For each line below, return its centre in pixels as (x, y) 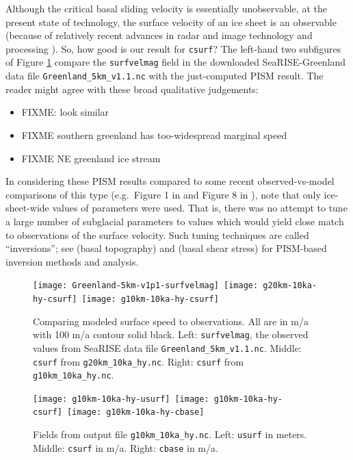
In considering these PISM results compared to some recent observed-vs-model (170, 181)
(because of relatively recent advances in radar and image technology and (159, 35)
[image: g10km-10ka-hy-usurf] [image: (121, 399)
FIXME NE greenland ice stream (91, 158)
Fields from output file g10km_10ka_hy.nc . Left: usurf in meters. (170, 434)
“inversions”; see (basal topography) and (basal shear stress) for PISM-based (166, 248)
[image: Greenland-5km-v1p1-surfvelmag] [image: (146, 286)
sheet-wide (27, 208)
